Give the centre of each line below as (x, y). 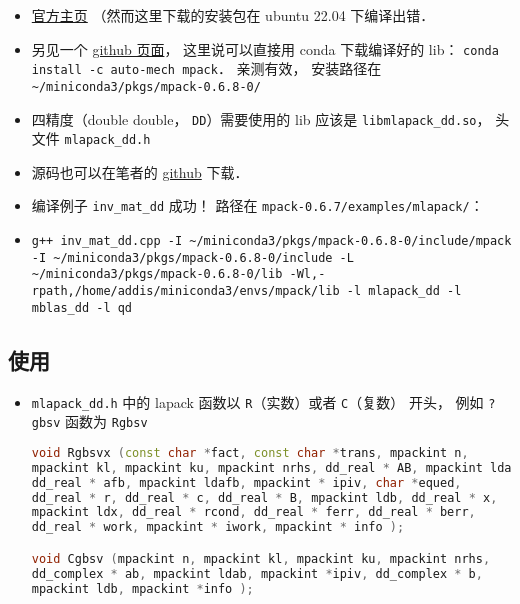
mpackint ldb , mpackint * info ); (142, 588)
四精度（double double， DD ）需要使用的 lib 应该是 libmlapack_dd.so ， (261, 118)
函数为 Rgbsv (106, 421)
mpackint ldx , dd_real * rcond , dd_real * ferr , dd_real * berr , (253, 512)
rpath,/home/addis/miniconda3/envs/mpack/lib (185, 291)
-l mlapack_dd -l (404, 291)
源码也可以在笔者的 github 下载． (140, 171)
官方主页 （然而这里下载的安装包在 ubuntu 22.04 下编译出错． (233, 15)
